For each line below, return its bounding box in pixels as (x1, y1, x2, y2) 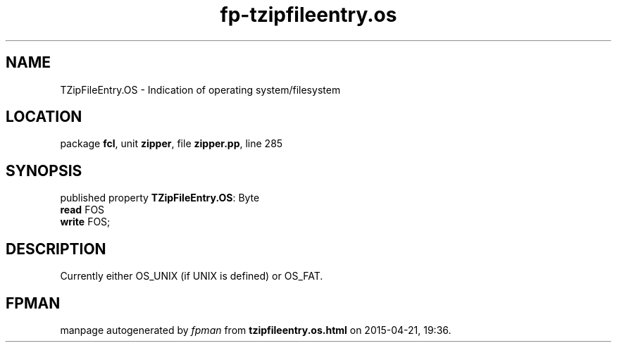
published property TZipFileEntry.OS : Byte (60, 192, 260, 204)
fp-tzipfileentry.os (220, 3, 397, 27)
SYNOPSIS (6, 161, 82, 180)
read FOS (60, 204, 105, 216)
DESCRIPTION (6, 240, 106, 258)
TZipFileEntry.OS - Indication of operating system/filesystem (60, 83, 341, 96)
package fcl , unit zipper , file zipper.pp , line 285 (60, 137, 283, 150)
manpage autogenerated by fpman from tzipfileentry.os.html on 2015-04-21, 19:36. (60, 323, 451, 336)
